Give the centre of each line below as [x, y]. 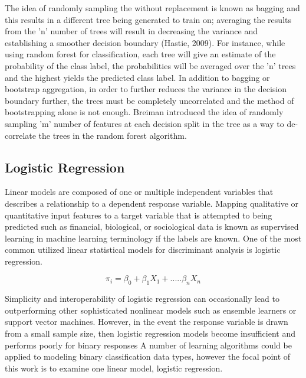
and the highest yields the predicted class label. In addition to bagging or [137, 77]
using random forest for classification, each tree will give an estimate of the [140, 54]
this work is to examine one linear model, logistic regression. [114, 368]
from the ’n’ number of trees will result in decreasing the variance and [131, 31]
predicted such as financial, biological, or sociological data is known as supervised [152, 227]
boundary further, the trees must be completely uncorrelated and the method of [149, 100]
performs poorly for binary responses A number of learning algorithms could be [148, 345]
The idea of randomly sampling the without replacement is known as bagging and [152, 8]
